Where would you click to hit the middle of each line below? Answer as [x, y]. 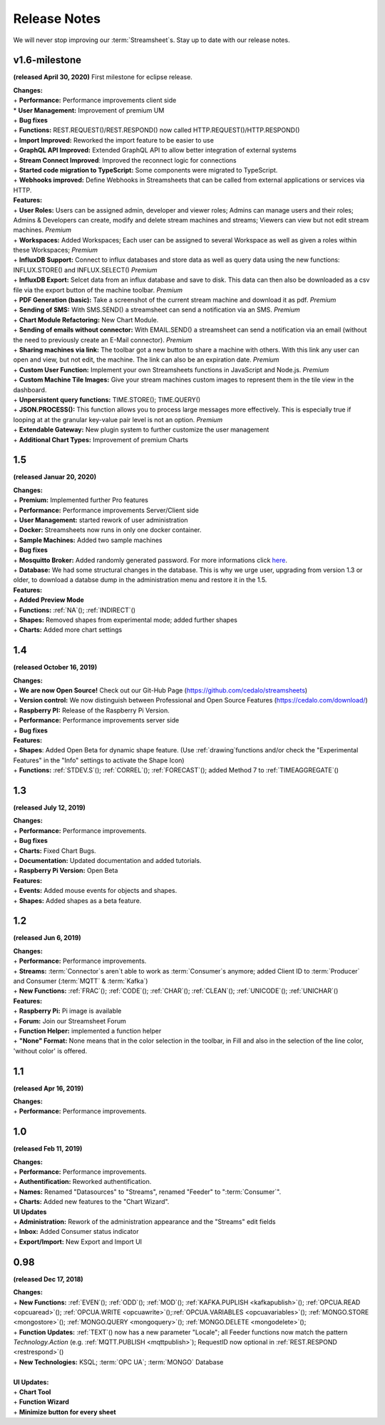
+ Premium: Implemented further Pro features [81, 500]
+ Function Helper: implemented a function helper [87, 1031]
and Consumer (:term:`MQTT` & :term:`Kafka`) [81, 981]
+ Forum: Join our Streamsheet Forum [70, 1021]
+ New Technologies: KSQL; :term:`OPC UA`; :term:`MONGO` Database [118, 1362]
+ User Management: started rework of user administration [101, 520]
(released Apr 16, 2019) [48, 1088]
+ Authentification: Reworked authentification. [82, 1182]
